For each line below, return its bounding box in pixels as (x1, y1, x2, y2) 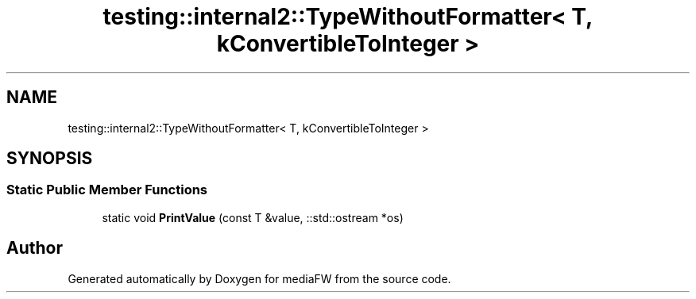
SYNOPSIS (6, 148, 93, 169)
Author (6, 238, 63, 259)
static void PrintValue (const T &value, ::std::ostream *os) (102, 210, 404, 224)
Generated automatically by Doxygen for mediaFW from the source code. (68, 271, 451, 286)
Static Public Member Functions (6, 182, 208, 198)
